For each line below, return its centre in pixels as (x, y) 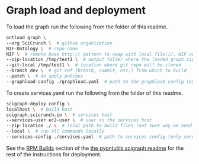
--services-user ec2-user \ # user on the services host (79, 120)
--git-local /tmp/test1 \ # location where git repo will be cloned (94, 65)
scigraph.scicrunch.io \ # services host (59, 115)
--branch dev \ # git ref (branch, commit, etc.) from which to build (96, 71)
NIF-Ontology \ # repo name (42, 49)
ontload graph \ (26, 37)
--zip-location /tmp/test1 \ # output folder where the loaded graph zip (100, 60)
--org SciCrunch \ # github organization (59, 43)
